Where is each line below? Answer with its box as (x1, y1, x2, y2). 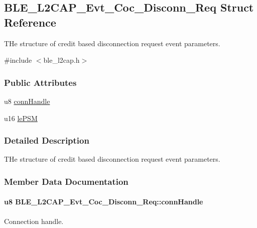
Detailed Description (4, 134, 89, 147)
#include (4, 55, 32, 65)
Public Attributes (4, 76, 77, 88)
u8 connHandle (4, 96, 50, 106)
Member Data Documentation (4, 175, 128, 187)
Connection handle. (4, 215, 64, 226)
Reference (4, 14, 56, 30)
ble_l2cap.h (43, 55, 80, 65)
